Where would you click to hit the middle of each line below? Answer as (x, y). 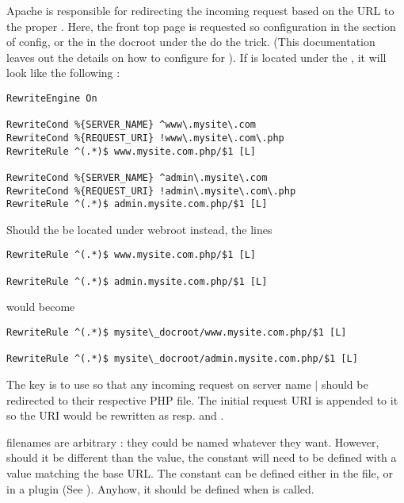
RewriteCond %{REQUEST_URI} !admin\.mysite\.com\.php (151, 191)
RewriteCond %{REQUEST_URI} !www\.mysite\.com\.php (145, 138)
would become (41, 307)
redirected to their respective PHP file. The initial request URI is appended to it (202, 399)
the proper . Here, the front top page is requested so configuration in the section (201, 26)
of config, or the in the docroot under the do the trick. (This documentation (191, 42)
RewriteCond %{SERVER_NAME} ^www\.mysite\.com (131, 125)
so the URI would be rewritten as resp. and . (115, 415)
